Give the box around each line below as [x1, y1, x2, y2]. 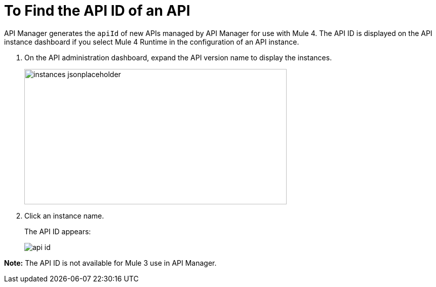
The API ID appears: [24, 227, 91, 236]
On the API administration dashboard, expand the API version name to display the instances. [24, 53, 332, 62]
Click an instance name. [24, 211, 104, 220]
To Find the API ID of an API [4, 2, 190, 19]
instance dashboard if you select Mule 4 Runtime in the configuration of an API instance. [4, 37, 299, 46]
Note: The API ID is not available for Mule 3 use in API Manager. [4, 258, 217, 267]
